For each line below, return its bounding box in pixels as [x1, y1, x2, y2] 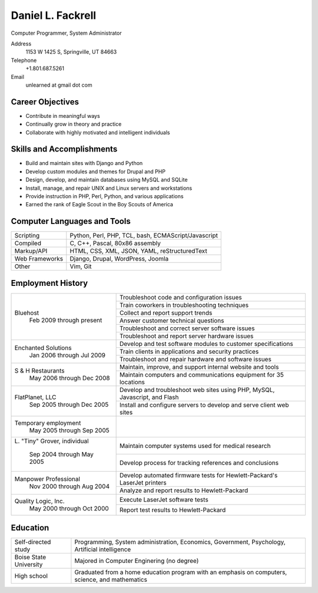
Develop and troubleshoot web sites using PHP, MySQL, [119, 386, 275, 394]
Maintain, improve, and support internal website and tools [119, 363, 279, 371]
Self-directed [14, 538, 51, 546]
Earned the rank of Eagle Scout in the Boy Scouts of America [25, 201, 174, 208]
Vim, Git [69, 262, 92, 271]
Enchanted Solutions [14, 344, 72, 352]
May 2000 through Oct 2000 [29, 504, 109, 512]
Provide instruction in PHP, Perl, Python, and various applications [25, 193, 184, 200]
